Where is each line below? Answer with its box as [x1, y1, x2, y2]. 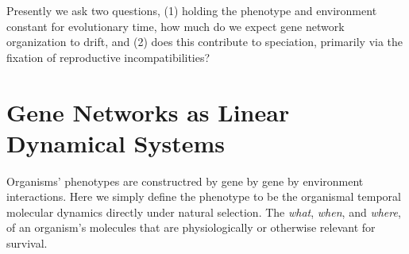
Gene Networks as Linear [6, 95, 290, 128]
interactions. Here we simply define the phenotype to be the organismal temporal [6, 188, 401, 205]
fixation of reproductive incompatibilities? [6, 48, 210, 65]
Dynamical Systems [6, 126, 226, 159]
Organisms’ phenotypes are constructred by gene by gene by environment [6, 172, 364, 189]
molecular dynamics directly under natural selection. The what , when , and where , [6, 203, 401, 220]
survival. [6, 235, 48, 252]
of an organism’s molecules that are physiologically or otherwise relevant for [6, 219, 376, 236]
